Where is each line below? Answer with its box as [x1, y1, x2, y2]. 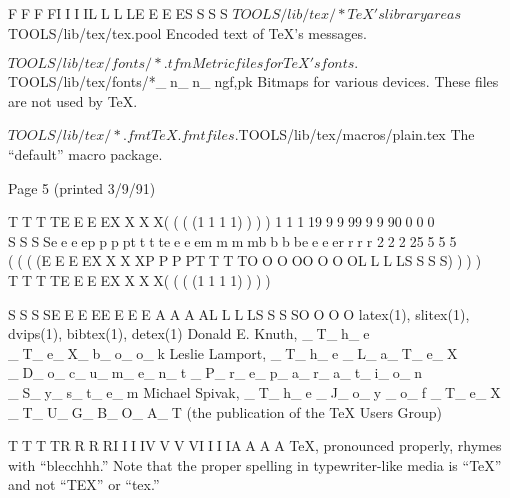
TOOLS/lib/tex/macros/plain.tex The [238, 124, 475, 145]
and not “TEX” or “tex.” [8, 474, 160, 495]
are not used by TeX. [8, 90, 138, 111]
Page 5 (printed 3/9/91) [8, 177, 156, 198]
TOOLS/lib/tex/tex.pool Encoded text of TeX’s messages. [8, 22, 367, 43]
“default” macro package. [8, 143, 163, 164]
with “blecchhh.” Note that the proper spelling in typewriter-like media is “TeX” [8, 454, 502, 475]
